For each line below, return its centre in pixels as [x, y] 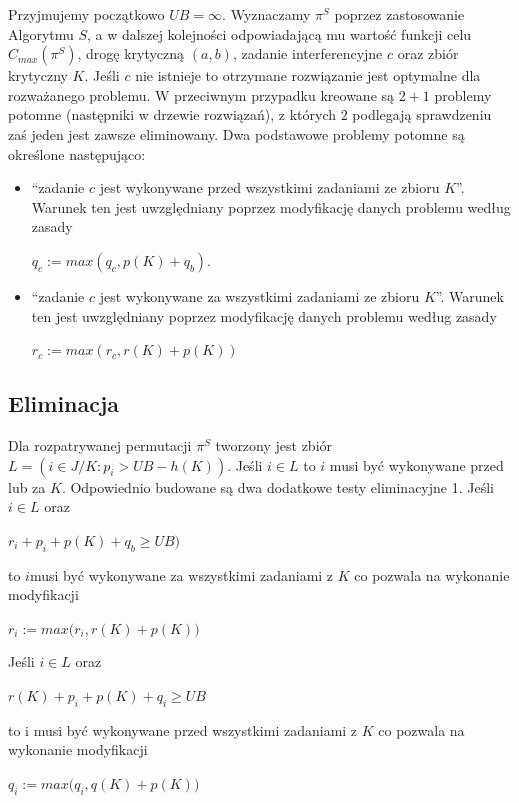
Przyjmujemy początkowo [86, 14]
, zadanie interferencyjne [307, 53]
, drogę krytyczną [131, 53]
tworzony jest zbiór [274, 444]
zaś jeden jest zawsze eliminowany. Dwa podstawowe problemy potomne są [236, 133]
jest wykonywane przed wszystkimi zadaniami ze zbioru [269, 187]
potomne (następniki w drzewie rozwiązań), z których [172, 114]
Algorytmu [41, 33]
